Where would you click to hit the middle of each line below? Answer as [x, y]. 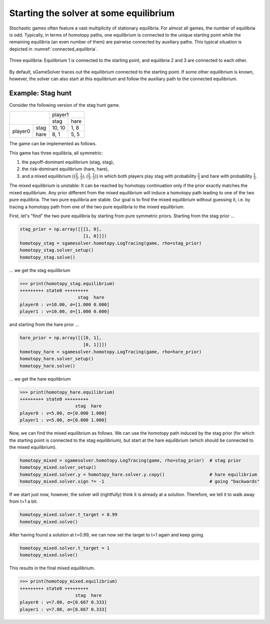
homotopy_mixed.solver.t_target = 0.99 [68, 515]
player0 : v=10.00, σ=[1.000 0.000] [65, 304]
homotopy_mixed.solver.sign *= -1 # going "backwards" [140, 482]
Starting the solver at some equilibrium [92, 13]
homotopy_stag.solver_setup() [57, 250]
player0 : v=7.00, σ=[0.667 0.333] [63, 602]
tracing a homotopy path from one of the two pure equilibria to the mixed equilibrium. [97, 207]
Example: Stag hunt [40, 93]
